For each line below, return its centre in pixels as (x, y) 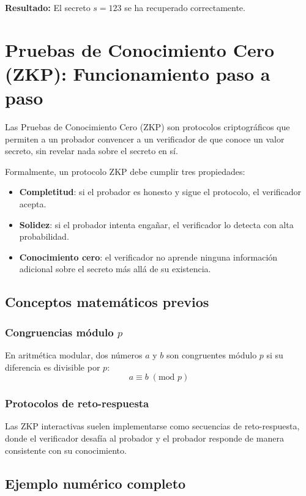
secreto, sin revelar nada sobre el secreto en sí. (91, 151)
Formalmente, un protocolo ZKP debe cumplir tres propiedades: (125, 171)
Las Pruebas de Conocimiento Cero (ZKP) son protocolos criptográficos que (147, 127)
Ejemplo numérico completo (95, 483)
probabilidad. (44, 236)
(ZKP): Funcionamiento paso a (138, 73)
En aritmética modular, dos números (74, 355)
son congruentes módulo (211, 355)
